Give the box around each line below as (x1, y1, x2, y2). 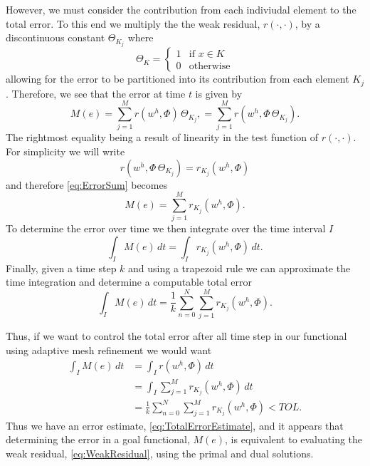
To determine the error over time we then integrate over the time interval (6, 221, 326, 236)
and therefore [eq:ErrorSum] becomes (6, 177, 168, 192)
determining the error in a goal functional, (6, 432, 190, 447)
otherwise (189, 61, 231, 72)
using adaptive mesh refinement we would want (6, 342, 212, 357)
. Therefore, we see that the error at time (6, 86, 186, 100)
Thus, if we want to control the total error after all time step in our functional (6, 328, 347, 343)
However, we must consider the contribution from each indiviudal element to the (6, 2, 356, 16)
